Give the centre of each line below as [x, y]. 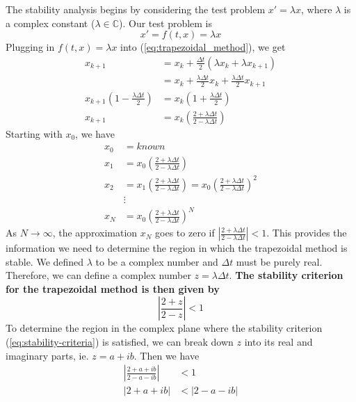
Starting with [34, 133]
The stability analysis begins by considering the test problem [136, 9]
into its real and [278, 342]
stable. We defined [45, 261]
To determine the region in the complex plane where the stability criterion [164, 328]
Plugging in [30, 47]
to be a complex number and [157, 261]
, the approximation [95, 233]
